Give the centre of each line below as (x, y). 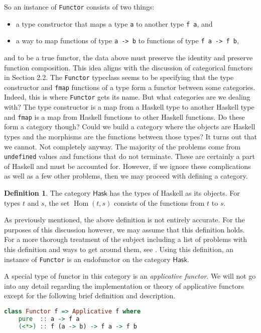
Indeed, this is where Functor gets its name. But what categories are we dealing (127, 97)
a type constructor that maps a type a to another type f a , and (114, 23)
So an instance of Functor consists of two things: (79, 7)
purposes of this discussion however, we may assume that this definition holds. (124, 229)
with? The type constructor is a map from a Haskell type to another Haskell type (129, 107)
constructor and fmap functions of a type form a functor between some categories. (130, 87)
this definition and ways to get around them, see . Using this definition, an (119, 249)
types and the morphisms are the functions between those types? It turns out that (130, 136)
